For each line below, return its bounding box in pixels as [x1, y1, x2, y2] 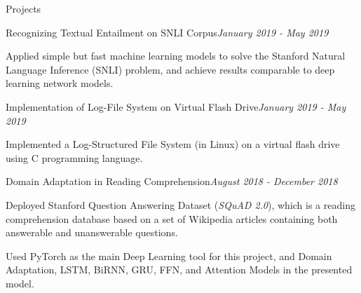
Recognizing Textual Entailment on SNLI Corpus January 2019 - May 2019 [6, 25, 329, 39]
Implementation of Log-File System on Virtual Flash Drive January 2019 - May [6, 99, 346, 114]
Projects [6, 1, 41, 15]
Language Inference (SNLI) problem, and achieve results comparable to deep [6, 62, 335, 76]
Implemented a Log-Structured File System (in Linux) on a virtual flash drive [6, 137, 340, 151]
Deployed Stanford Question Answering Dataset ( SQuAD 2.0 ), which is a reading [6, 197, 355, 212]
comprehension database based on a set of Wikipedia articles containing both [6, 211, 338, 226]
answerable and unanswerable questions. [6, 225, 178, 240]
